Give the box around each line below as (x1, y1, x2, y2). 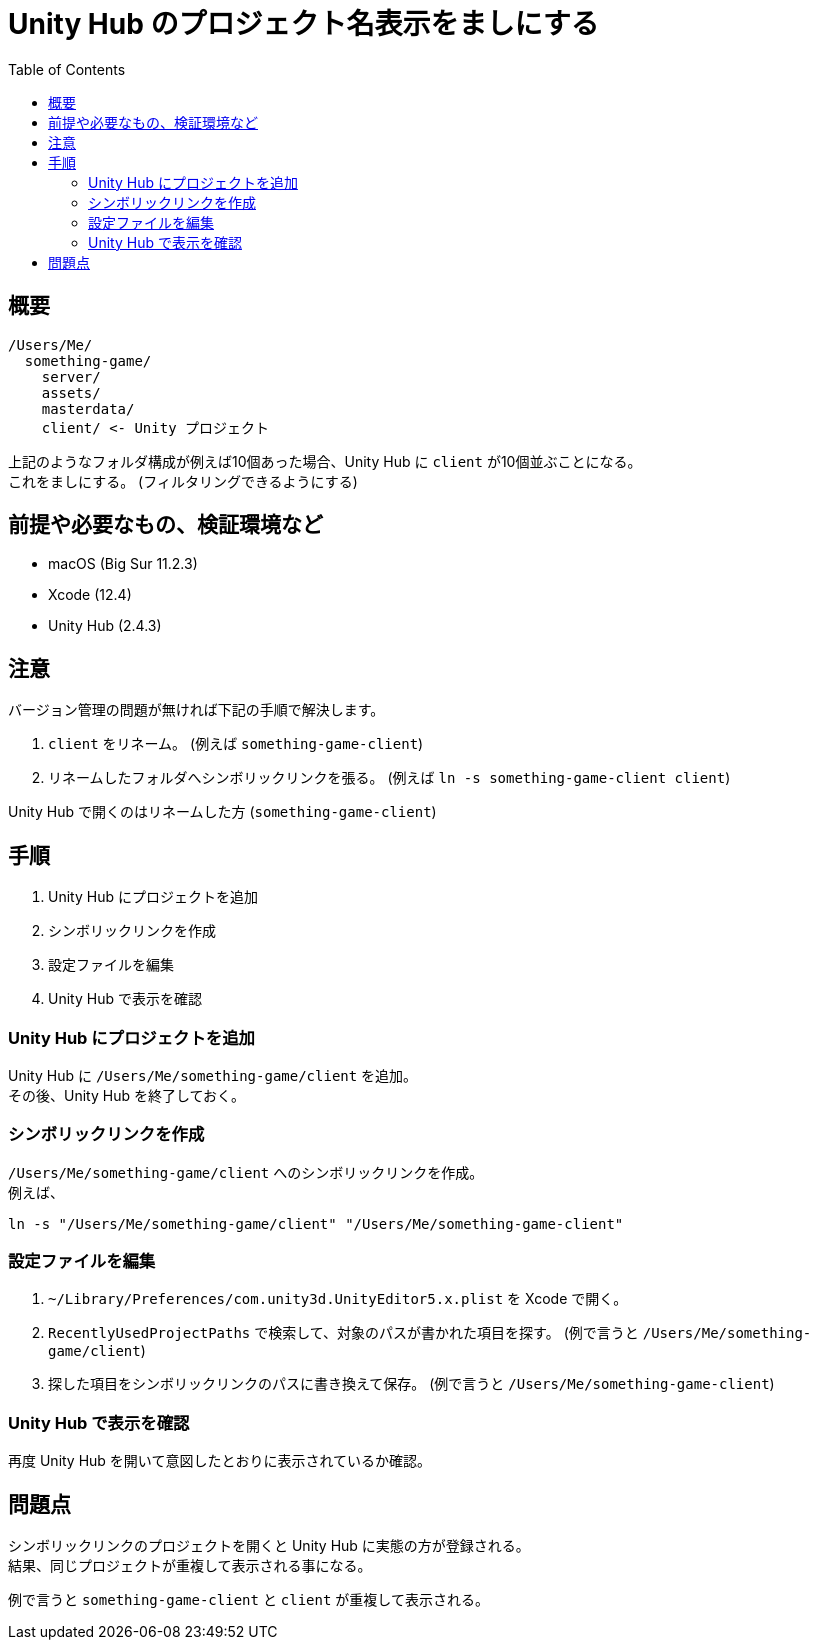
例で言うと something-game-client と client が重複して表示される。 (8, 1590, 489, 1608)
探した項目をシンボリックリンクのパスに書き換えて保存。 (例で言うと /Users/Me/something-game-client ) (48, 1375, 775, 1393)
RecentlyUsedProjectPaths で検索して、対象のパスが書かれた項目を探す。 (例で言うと (48, 1324, 639, 1342)
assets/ (41, 384, 101, 401)
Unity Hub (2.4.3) (48, 617, 162, 635)
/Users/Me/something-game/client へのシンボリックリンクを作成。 (8, 1163, 484, 1181)
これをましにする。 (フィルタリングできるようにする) (8, 472, 358, 490)
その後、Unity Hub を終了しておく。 (8, 1086, 246, 1104)
